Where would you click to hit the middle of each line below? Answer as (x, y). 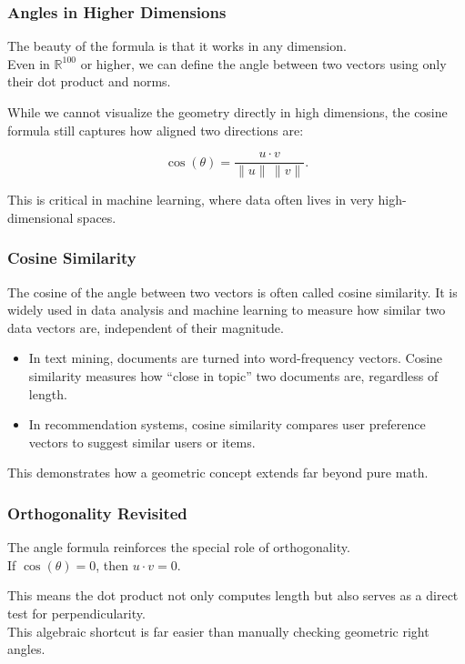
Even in (29, 63)
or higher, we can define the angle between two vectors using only (263, 63)
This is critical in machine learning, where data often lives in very (191, 200)
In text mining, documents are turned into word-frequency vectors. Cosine (236, 358)
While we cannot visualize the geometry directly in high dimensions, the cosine (227, 112)
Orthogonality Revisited (97, 513)
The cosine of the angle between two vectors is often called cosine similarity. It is (232, 292)
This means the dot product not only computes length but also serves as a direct (233, 595)
